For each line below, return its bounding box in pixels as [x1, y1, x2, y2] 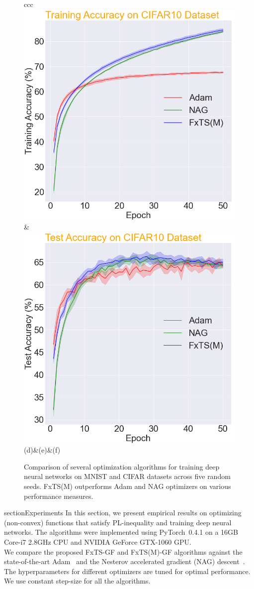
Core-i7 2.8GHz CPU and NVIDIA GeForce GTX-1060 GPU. [4, 537, 191, 547]
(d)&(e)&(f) [24, 445, 61, 455]
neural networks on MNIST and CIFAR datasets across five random [24, 471, 231, 481]
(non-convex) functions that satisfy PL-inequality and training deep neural [4, 517, 232, 527]
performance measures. [24, 490, 93, 501]
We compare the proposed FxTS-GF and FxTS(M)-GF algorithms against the [4, 546, 243, 557]
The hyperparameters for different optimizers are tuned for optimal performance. [4, 566, 251, 576]
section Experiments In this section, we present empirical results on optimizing [4, 507, 242, 518]
